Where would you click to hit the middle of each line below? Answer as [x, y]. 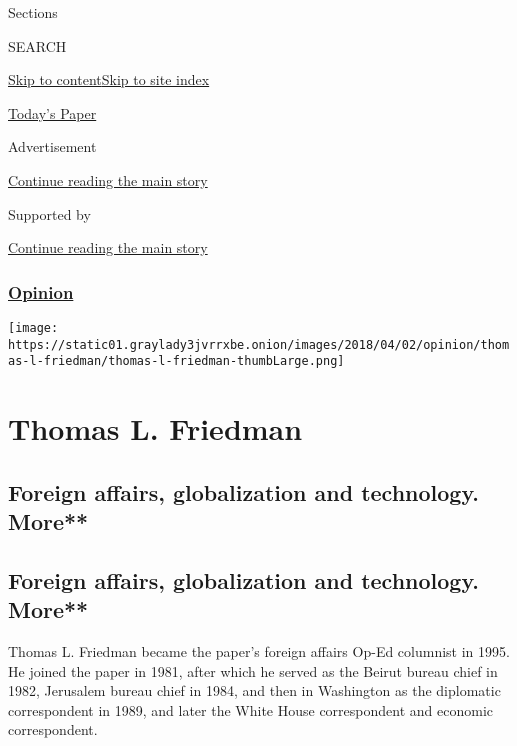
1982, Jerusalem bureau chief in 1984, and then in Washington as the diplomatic [254, 690]
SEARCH [37, 45]
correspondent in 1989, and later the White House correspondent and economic [250, 709]
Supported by [49, 213]
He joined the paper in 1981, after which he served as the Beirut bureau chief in [253, 670]
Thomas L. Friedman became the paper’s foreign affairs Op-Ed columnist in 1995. [259, 651]
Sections [33, 12]
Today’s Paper [52, 112]
